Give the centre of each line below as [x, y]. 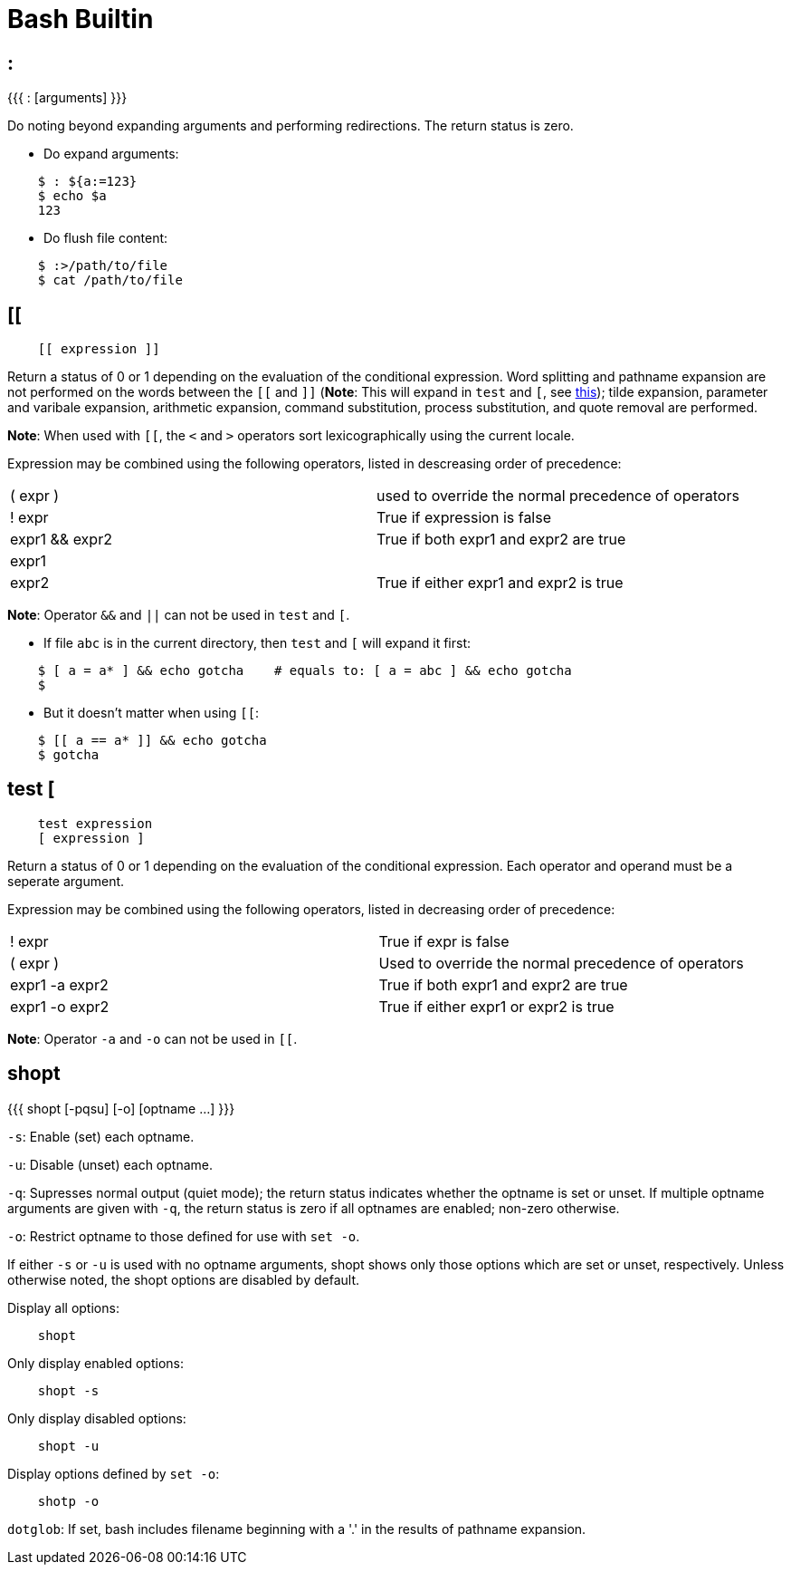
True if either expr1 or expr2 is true [496, 1006]
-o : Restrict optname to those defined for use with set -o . [184, 1236]
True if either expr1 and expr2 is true [500, 583]
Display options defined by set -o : [114, 1473]
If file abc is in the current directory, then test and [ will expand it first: [257, 643]
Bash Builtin [81, 19]
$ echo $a [72, 196]
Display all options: [63, 1307]
